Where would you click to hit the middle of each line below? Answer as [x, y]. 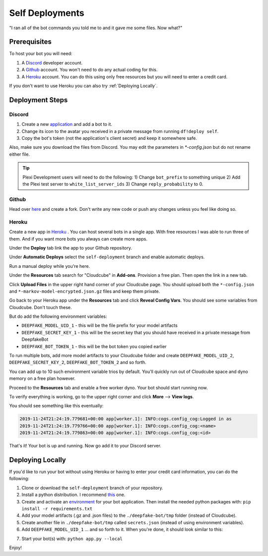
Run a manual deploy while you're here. [50, 266]
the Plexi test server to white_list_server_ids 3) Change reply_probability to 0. [113, 184]
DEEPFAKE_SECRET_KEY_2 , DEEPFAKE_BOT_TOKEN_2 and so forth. [78, 363]
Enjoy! [16, 548]
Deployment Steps [38, 100]
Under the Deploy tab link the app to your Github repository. [71, 247]
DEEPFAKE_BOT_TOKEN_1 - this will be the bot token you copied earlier [94, 346]
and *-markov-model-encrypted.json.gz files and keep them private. [85, 291]
